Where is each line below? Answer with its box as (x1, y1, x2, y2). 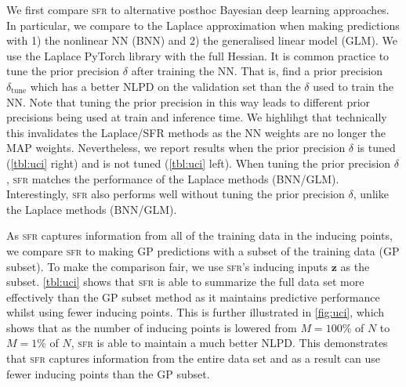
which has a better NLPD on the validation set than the (30, 78, 301, 94)
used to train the (313, 78, 394, 94)
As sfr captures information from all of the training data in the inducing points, (6, 227, 393, 244)
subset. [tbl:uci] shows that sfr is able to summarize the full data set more (6, 273, 364, 290)
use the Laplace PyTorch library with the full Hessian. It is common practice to (6, 47, 390, 63)
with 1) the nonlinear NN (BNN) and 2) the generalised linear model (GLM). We (6, 32, 397, 49)
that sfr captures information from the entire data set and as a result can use (6, 350, 380, 367)
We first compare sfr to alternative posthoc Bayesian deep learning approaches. (6, 2, 390, 17)
